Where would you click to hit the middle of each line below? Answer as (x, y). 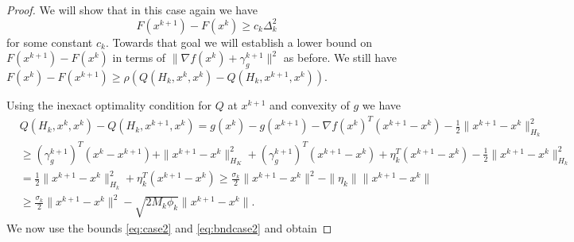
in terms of (139, 58)
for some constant (50, 42)
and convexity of (310, 104)
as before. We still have (340, 58)
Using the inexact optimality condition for (109, 104)
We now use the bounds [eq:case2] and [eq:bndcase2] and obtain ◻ (169, 227)
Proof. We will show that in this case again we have (132, 10)
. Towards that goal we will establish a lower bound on (239, 42)
